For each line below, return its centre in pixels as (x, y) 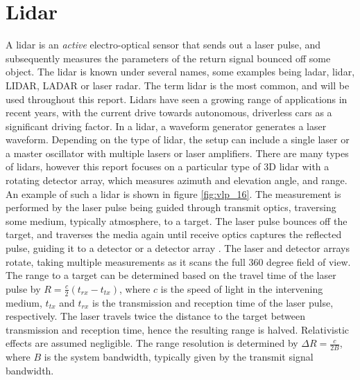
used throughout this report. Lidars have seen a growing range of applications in (177, 99)
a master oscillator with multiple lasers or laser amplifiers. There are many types (177, 153)
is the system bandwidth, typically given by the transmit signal (179, 357)
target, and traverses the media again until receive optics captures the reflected (174, 234)
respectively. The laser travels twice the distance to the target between (156, 316)
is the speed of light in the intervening (242, 288)
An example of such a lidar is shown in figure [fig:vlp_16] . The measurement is (173, 193)
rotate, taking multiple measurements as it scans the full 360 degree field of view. (178, 261)
